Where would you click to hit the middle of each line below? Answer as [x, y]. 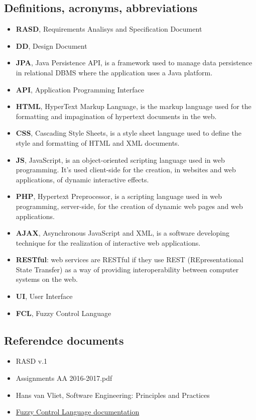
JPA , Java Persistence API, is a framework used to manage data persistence [134, 63]
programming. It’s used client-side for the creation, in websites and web [126, 170]
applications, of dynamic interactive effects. [82, 179]
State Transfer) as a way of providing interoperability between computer [127, 269]
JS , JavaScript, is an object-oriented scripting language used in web [120, 160]
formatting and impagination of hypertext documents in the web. [116, 116]
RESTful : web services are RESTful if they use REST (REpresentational [130, 259]
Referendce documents [64, 340]
